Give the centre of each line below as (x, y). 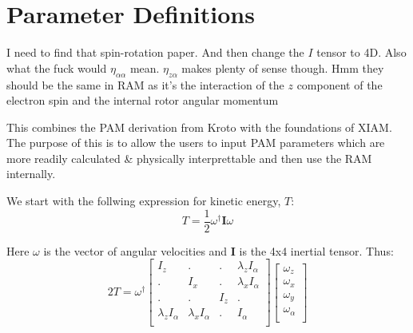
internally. (31, 174)
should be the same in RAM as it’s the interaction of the (145, 84)
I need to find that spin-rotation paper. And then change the (155, 52)
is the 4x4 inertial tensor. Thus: (316, 250)
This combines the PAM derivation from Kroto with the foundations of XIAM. (199, 127)
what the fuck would (57, 67)
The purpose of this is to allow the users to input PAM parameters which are (196, 143)
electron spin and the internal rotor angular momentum (143, 100)
